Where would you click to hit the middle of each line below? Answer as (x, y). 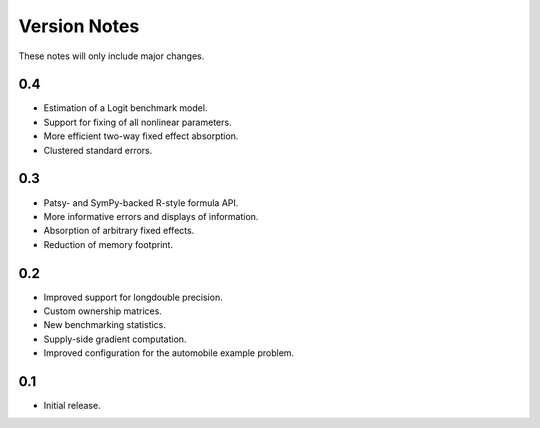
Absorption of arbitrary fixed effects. (119, 231)
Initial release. (72, 406)
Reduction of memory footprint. (108, 244)
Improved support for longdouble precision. (133, 297)
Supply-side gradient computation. (115, 339)
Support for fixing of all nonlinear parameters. (137, 122)
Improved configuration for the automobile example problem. (169, 353)
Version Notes (79, 26)
